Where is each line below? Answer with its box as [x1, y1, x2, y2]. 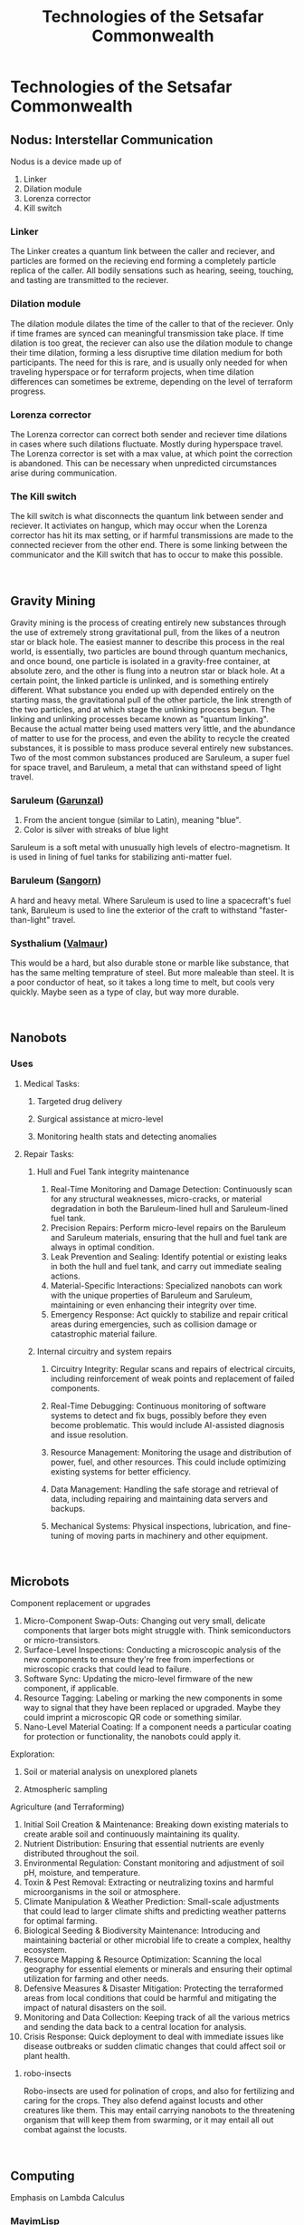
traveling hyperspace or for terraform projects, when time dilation [10, 366, 254, 377]
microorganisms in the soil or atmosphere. [23, 1887, 181, 1897]
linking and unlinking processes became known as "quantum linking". [10, 714, 270, 724]
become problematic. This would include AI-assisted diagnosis [50, 1419, 285, 1430]
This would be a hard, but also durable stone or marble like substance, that [10, 957, 290, 968]
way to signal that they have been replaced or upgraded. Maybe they [23, 1702, 281, 1713]
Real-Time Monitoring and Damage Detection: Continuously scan [50, 1183, 293, 1194]
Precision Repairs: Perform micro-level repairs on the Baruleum [50, 1222, 287, 1233]
